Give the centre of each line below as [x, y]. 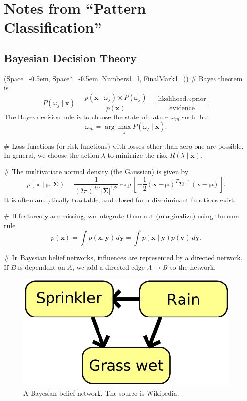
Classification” [53, 27]
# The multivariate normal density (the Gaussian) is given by [96, 171]
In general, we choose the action [52, 155]
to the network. [193, 267]
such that [196, 116]
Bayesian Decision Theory [70, 58]
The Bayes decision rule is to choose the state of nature [86, 116]
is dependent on [41, 267]
